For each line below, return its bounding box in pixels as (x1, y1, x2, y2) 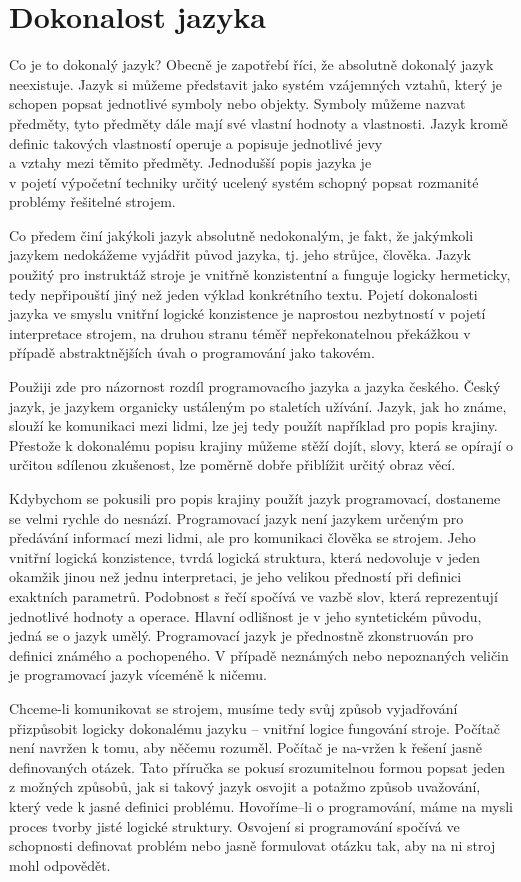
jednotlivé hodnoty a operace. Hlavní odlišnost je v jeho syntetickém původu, (9, 605, 482, 626)
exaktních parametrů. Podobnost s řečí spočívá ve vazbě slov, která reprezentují (9, 585, 498, 606)
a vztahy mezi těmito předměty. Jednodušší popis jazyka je (9, 152, 372, 173)
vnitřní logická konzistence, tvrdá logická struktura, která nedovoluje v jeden (9, 546, 480, 567)
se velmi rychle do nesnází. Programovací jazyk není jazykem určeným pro (9, 507, 464, 528)
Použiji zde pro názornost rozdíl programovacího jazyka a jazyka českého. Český (9, 376, 501, 397)
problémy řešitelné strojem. (9, 191, 176, 212)
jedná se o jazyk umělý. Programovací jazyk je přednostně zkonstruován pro (9, 625, 474, 646)
